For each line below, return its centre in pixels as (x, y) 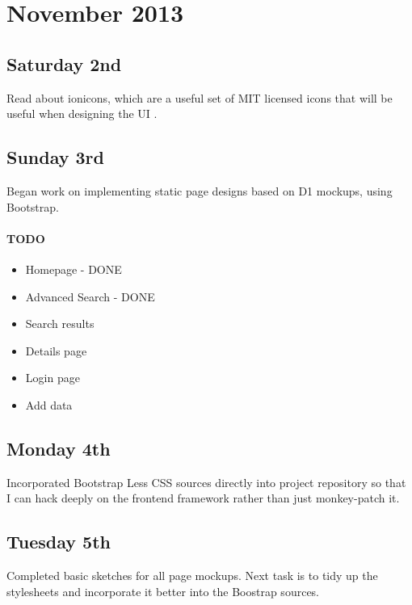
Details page (56, 350)
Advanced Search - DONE (90, 296)
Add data (49, 404)
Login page (53, 378)
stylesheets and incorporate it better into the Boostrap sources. (163, 591)
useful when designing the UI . (82, 113)
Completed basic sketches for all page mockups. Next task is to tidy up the (192, 576)
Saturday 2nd (64, 63)
